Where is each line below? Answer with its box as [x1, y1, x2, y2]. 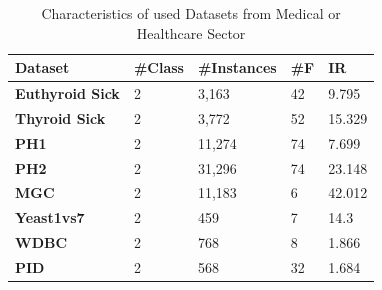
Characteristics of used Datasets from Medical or [41, 3, 341, 23]
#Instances [197, 57, 277, 78]
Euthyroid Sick [15, 83, 120, 104]
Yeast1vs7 [15, 207, 85, 228]
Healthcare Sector [136, 22, 246, 43]
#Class [133, 57, 184, 78]
